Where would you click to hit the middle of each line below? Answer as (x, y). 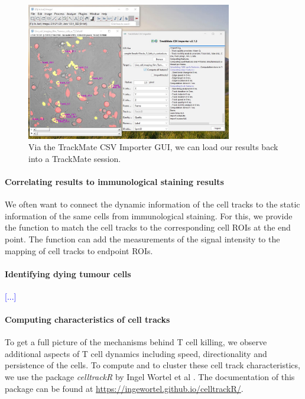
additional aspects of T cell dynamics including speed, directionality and (136, 353)
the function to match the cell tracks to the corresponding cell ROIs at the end (148, 227)
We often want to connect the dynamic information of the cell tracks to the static (152, 204)
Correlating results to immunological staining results (114, 181)
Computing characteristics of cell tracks (87, 319)
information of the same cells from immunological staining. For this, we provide (149, 215)
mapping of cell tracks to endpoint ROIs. (79, 250)
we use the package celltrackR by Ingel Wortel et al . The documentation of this (150, 377)
